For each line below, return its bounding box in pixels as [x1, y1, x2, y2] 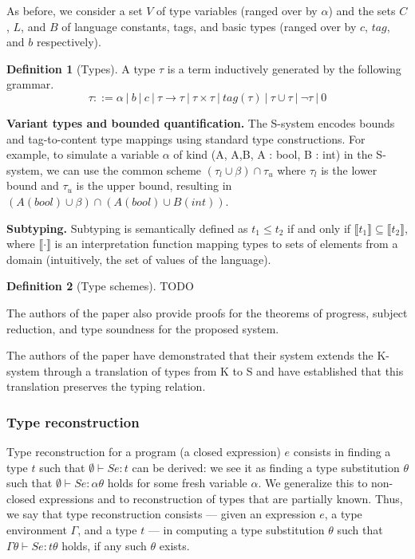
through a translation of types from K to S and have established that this [43, 362, 404, 379]
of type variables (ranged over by [156, 2, 318, 18]
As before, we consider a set [6, 2, 143, 18]
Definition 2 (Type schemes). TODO [6, 278, 194, 294]
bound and [6, 177, 59, 194]
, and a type [77, 522, 137, 538]
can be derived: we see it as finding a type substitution [132, 459, 400, 475]
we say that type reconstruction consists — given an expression [6, 506, 316, 522]
